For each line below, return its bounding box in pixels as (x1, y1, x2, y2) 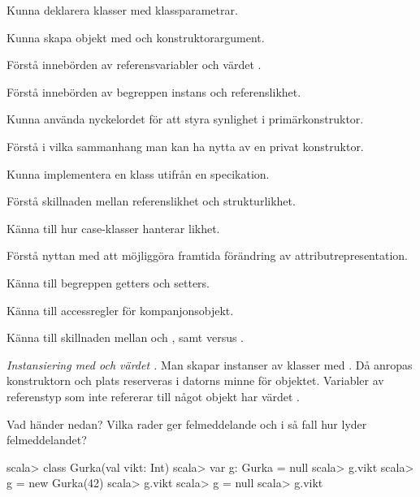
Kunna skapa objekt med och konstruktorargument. (6, 28, 265, 45)
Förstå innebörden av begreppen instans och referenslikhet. (6, 83, 301, 100)
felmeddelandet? (6, 431, 87, 448)
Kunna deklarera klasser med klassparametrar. (6, 2, 238, 18)
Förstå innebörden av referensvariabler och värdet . (6, 56, 262, 73)
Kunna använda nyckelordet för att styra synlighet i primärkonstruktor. (6, 110, 364, 127)
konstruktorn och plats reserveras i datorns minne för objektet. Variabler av (6, 372, 384, 389)
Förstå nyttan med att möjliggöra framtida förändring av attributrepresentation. (6, 247, 408, 264)
